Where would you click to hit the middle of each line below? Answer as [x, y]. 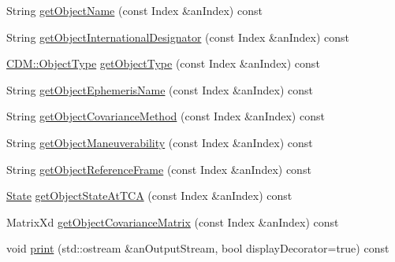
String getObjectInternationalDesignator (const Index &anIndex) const [178, 37]
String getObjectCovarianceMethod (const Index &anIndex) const [166, 116]
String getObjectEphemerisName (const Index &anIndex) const [160, 89]
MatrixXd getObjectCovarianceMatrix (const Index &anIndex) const [173, 221]
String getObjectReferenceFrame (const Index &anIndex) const [159, 169]
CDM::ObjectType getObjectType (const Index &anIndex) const [163, 63]
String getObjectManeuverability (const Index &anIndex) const [160, 142]
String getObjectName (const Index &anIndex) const [134, 10]
